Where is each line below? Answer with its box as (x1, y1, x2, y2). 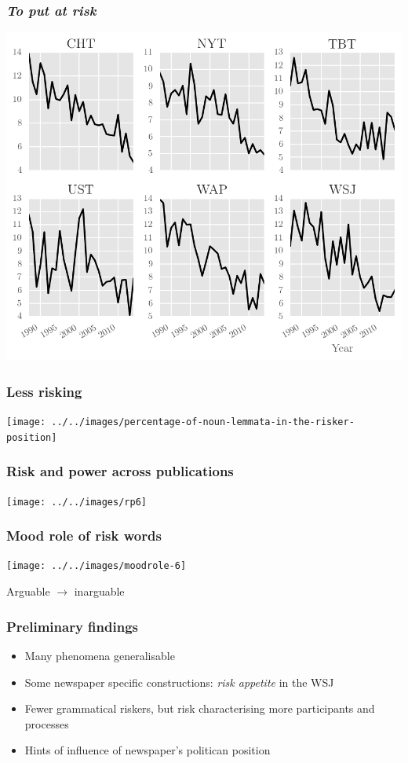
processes (24, 715, 69, 732)
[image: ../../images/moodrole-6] (6, 560, 187, 572)
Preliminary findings (6, 616, 138, 636)
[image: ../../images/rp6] (6, 496, 147, 508)
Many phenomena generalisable (24, 647, 175, 663)
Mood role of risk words (6, 526, 162, 545)
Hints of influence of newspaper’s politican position (24, 742, 271, 758)
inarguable (74, 583, 125, 600)
